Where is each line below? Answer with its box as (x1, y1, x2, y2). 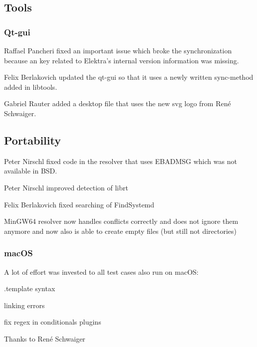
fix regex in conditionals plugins (4, 317, 101, 327)
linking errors (4, 300, 45, 310)
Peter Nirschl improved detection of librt (4, 182, 128, 192)
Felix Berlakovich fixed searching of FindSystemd (4, 199, 155, 209)
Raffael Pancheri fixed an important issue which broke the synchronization (4, 45, 232, 55)
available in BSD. (4, 166, 57, 176)
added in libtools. (4, 81, 57, 92)
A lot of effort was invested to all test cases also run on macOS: (4, 266, 199, 277)
